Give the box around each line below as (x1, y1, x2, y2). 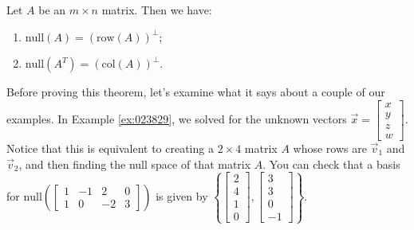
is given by (156, 187, 208, 204)
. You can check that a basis (262, 155, 400, 172)
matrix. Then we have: (101, 2, 212, 18)
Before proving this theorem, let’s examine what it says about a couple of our (6, 84, 385, 100)
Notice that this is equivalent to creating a (6, 139, 214, 156)
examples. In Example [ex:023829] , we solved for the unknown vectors (6, 110, 347, 127)
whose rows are (293, 139, 367, 156)
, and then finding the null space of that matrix (18, 155, 251, 172)
